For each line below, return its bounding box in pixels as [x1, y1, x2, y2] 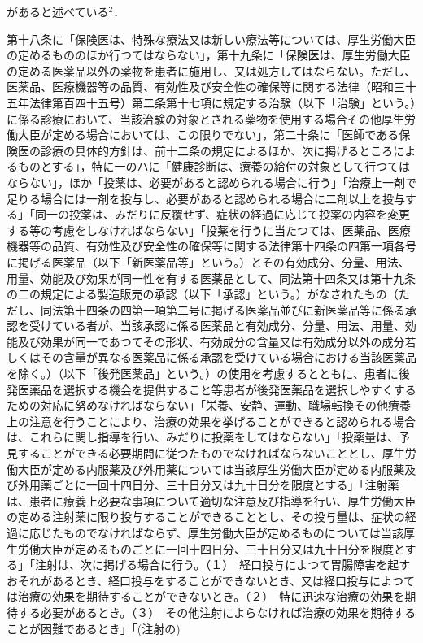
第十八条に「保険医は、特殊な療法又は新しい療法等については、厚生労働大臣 [7, 30, 416, 47]
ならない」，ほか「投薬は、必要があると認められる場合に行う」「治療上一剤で [7, 173, 416, 190]
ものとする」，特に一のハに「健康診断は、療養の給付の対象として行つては [17, 158, 410, 175]
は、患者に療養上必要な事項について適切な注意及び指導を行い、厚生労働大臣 [7, 492, 416, 509]
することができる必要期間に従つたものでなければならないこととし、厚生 [17, 445, 405, 462]
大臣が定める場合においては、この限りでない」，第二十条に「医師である [17, 126, 399, 143]
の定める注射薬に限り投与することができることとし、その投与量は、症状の [7, 508, 405, 525]
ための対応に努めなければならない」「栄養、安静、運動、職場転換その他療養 [7, 397, 411, 414]
